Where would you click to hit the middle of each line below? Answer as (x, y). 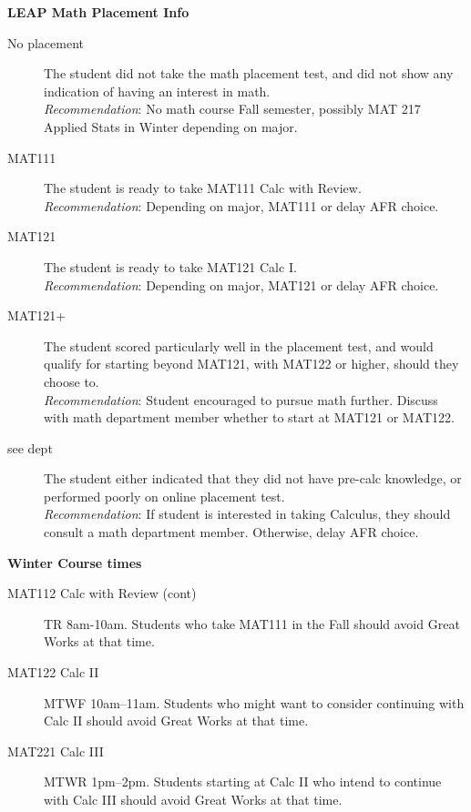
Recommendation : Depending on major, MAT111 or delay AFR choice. (241, 205)
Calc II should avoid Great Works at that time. (176, 721)
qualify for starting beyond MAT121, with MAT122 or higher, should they (251, 364)
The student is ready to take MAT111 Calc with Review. (203, 188)
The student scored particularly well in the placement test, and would (239, 345)
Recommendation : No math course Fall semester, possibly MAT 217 (232, 109)
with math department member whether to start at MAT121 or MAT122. (249, 417)
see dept (30, 447)
